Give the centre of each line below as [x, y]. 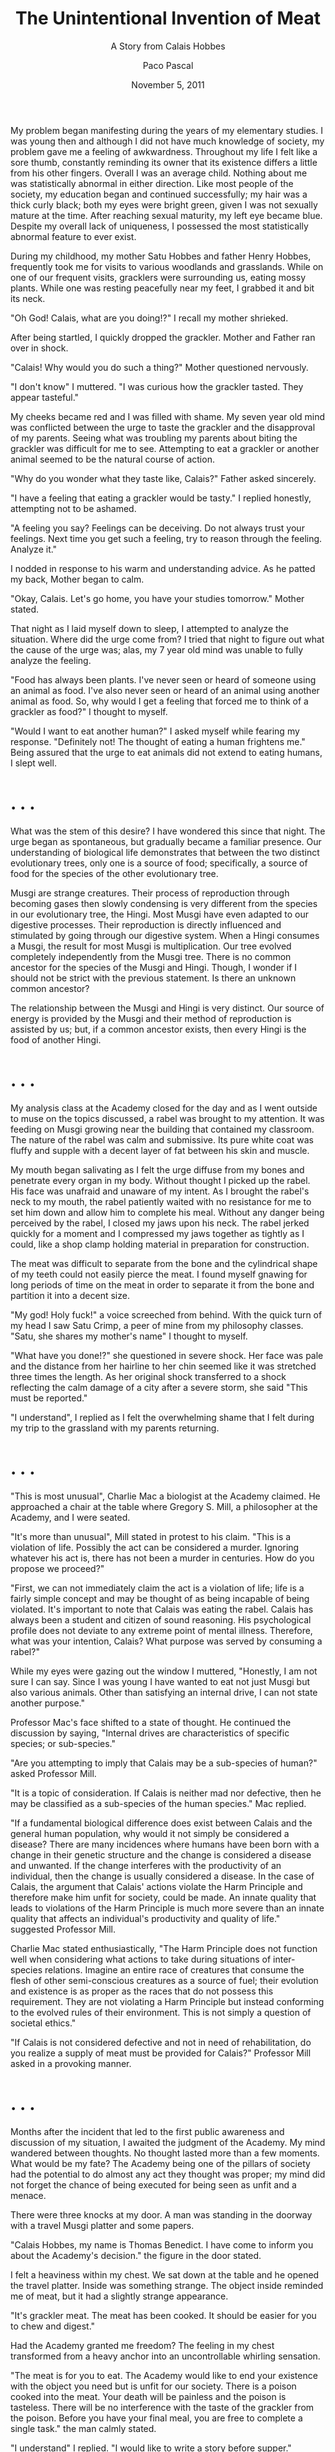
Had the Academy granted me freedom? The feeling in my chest [142, 2345]
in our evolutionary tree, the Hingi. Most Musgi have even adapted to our [160, 914]
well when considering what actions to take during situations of [141, 1959]
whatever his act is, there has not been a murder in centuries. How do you [162, 1558]
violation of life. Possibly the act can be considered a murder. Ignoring [155, 1547]
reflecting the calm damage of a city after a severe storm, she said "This [159, 1387]
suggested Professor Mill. [63, 1929]
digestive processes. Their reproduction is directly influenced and [146, 924]
